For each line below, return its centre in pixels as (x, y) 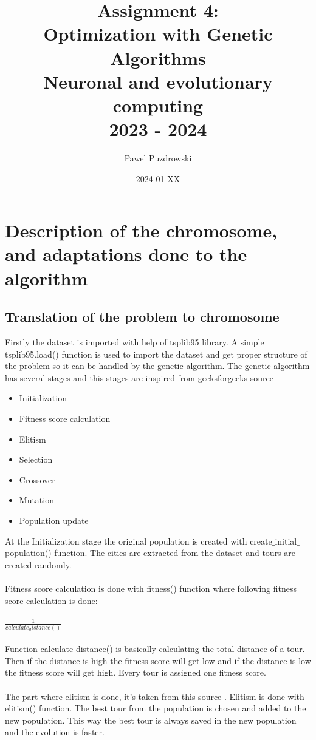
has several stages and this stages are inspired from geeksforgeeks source (139, 377)
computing (158, 105)
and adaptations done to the (126, 254)
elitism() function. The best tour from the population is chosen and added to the (156, 708)
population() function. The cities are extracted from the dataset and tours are (150, 553)
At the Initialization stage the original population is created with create (139, 541)
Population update (54, 520)
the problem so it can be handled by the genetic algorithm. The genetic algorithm (157, 366)
